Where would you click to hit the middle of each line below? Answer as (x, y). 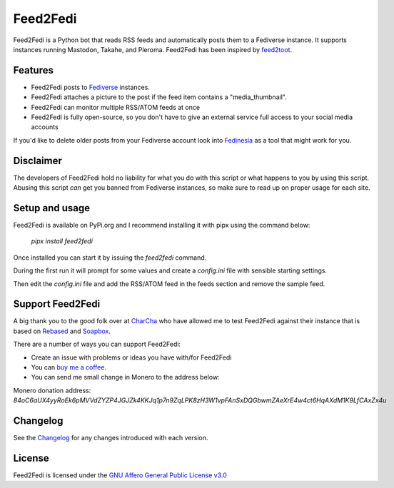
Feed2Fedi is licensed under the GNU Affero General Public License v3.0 (120, 475)
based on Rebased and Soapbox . (62, 331)
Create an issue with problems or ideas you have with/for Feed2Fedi (131, 357)
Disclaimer (37, 161)
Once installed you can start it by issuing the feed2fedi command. (110, 258)
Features (33, 70)
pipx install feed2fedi (62, 241)
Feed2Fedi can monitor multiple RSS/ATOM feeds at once (115, 107)
